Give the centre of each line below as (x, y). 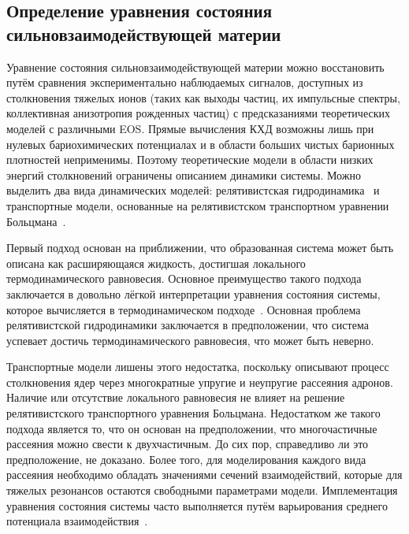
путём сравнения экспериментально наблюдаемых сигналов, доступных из (185, 82)
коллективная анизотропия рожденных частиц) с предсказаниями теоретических (198, 113)
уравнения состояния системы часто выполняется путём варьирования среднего (197, 505)
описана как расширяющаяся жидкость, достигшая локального (156, 263)
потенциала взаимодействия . (77, 521)
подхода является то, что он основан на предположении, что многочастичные (192, 428)
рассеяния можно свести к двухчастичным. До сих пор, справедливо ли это (188, 444)
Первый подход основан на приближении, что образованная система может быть (200, 248)
